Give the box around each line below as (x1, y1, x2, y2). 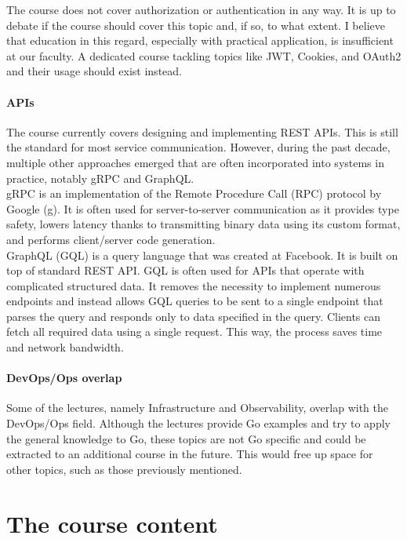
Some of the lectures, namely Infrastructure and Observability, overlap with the (6, 399, 388, 416)
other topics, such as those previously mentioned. (6, 461, 242, 477)
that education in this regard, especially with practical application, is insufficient (6, 32, 394, 49)
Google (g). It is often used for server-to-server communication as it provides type (6, 200, 399, 217)
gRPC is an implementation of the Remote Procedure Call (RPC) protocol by (6, 185, 382, 202)
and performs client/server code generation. (6, 231, 216, 247)
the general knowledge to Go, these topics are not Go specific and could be (6, 430, 366, 446)
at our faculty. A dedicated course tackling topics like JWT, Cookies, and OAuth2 (6, 47, 402, 64)
